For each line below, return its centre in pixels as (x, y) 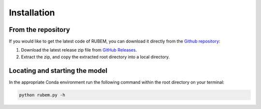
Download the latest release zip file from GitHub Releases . (79, 50)
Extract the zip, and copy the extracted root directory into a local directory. (95, 57)
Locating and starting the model (58, 71)
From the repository (39, 30)
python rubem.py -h (42, 95)
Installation (32, 13)
